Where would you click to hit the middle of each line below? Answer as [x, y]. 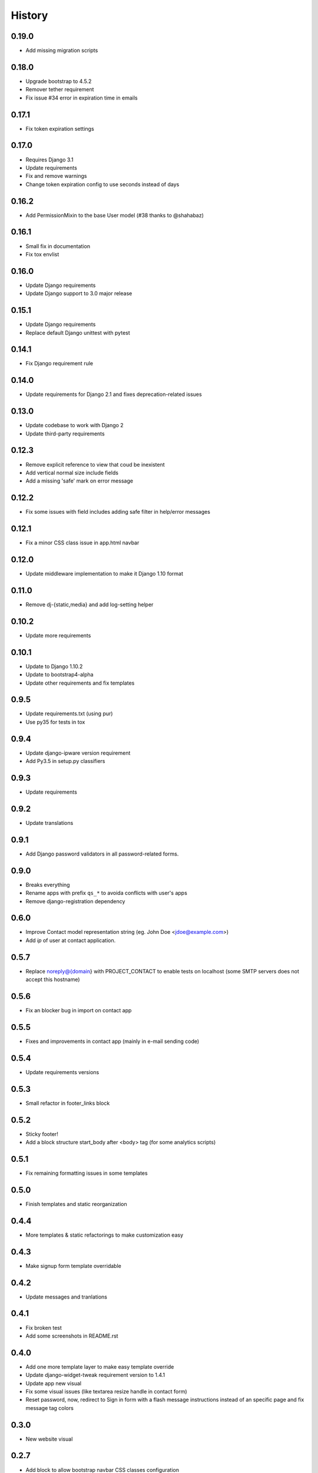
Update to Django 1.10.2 [54, 666]
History [29, 15]
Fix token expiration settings [60, 128]
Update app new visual [54, 1383]
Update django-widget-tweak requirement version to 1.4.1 [95, 1375]
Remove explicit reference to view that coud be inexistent [95, 464]
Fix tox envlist [42, 254]
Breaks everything [48, 884]
